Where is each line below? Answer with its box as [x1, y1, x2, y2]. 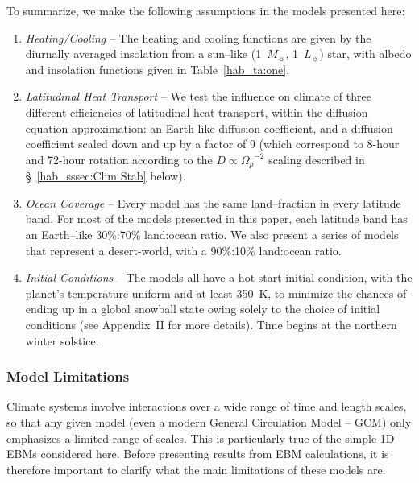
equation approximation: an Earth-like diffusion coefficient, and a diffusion [25, 119, 393, 136]
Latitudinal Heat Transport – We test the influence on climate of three [25, 88, 371, 105]
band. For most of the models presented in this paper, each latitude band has [25, 210, 408, 227]
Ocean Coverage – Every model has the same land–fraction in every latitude [25, 194, 401, 211]
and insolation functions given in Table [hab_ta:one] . [25, 60, 290, 77]
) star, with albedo [319, 45, 412, 62]
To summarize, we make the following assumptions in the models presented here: [6, 2, 405, 19]
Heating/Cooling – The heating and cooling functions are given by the [25, 29, 371, 46]
